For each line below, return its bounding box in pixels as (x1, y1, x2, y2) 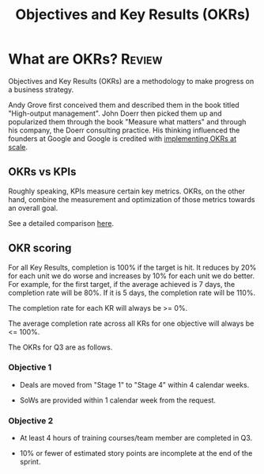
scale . (8, 142, 28, 151)
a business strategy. (8, 85, 74, 94)
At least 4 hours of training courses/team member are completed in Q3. (19, 434, 253, 443)
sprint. (19, 457, 41, 467)
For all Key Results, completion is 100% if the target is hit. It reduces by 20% (8, 262, 257, 272)
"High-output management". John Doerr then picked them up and (8, 109, 223, 118)
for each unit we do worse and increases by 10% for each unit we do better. (8, 271, 255, 281)
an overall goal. (8, 203, 58, 212)
